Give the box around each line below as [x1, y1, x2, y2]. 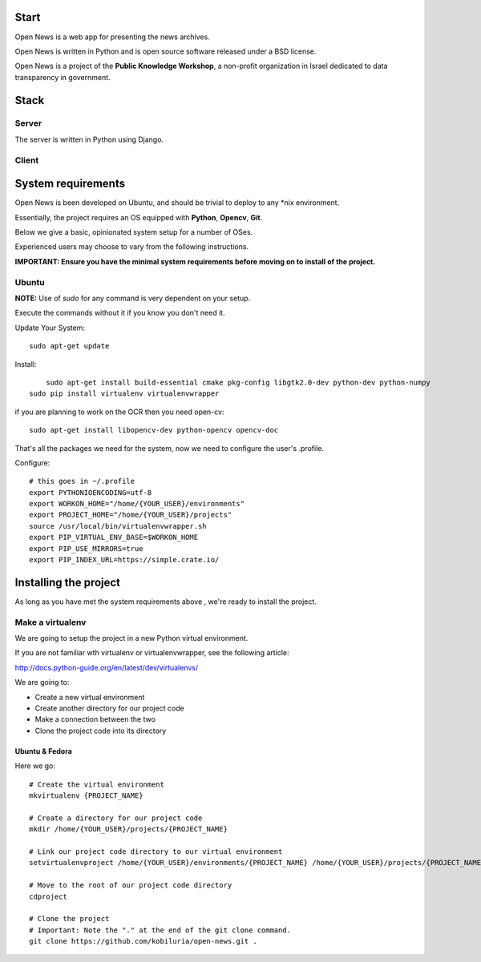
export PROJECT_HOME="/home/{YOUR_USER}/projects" [29, 510, 232, 520]
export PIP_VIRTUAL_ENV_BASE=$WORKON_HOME [29, 533, 199, 542]
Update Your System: [14, 323, 86, 332]
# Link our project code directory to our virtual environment [29, 847, 283, 856]
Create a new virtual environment [34, 692, 145, 702]
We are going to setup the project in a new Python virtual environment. [14, 634, 249, 643]
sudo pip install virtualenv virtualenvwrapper [29, 389, 220, 398]
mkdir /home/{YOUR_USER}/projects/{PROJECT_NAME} [29, 825, 228, 834]
